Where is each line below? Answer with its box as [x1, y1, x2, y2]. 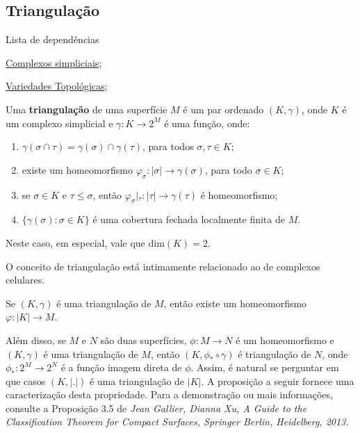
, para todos [142, 139, 194, 154]
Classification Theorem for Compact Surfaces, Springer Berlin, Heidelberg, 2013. [6, 414, 349, 429]
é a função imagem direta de [60, 360, 182, 375]
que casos [6, 373, 46, 388]
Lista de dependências [6, 32, 99, 47]
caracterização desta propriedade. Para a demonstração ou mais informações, [6, 387, 333, 402]
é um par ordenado [183, 101, 264, 116]
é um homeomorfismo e [236, 332, 334, 347]
